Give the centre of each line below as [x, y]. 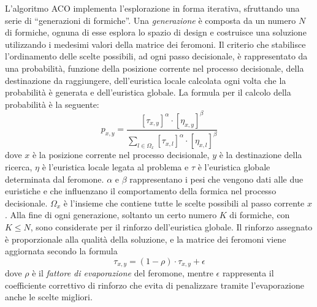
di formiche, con [260, 215]
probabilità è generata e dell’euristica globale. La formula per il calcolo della [148, 92]
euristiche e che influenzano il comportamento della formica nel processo [141, 191]
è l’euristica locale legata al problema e [115, 167]
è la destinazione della [261, 155]
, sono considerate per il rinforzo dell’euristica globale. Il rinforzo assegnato [171, 226]
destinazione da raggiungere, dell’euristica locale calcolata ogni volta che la [146, 80]
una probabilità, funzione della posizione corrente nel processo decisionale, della [155, 68]
